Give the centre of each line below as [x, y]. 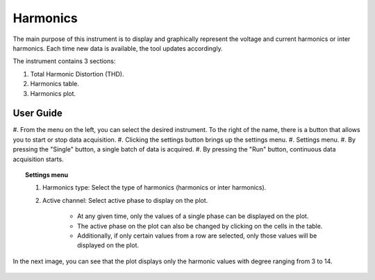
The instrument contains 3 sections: [64, 61]
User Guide [37, 114]
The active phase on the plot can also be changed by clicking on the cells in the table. [200, 226]
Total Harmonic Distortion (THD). [77, 74]
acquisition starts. [38, 159]
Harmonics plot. [53, 93]
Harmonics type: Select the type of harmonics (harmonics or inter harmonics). [155, 188]
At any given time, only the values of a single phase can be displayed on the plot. [193, 216]
